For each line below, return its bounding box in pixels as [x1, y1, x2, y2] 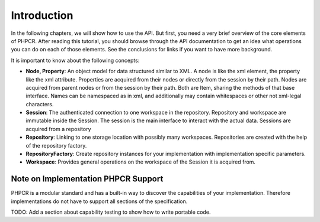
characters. [25, 100, 54, 107]
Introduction [11, 9, 73, 22]
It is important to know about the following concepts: [11, 57, 140, 64]
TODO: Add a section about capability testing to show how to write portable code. [11, 208, 211, 216]
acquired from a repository [25, 125, 91, 132]
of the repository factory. [25, 142, 87, 149]
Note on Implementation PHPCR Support [11, 174, 164, 184]
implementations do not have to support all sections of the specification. [11, 198, 188, 205]
